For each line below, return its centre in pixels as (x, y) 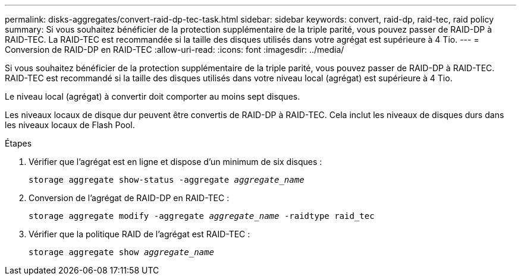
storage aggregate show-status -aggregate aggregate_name (167, 180)
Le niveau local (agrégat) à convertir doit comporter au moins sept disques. (153, 96)
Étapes (18, 143)
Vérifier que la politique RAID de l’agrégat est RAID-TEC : (139, 234)
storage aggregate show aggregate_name (121, 252)
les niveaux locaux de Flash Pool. (70, 125)
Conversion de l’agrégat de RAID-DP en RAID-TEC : (129, 198)
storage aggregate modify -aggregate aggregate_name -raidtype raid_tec (202, 216)
